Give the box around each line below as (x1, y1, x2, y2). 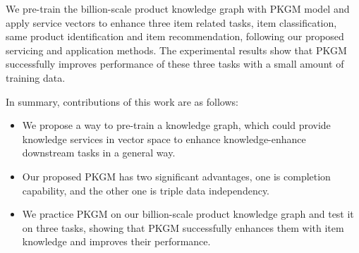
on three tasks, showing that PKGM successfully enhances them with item (22, 220, 344, 235)
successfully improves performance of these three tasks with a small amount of (6, 56, 344, 71)
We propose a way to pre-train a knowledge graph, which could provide (22, 118, 331, 132)
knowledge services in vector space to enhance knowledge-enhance (22, 131, 306, 146)
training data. (6, 70, 66, 85)
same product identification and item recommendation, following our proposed (6, 29, 344, 44)
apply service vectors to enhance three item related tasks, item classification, (6, 15, 337, 30)
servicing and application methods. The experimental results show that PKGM (6, 42, 347, 57)
